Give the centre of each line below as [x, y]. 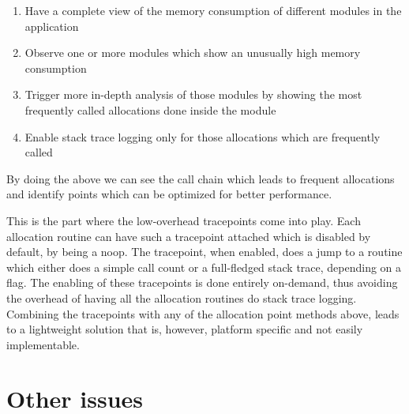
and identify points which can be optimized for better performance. [169, 194]
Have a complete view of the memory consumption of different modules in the [213, 10]
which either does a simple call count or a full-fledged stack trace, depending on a [204, 267]
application [52, 26]
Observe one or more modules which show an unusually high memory [193, 53]
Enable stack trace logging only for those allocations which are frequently [203, 136]
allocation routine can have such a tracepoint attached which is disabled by [189, 236]
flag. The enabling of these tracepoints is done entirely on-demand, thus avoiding [202, 282]
